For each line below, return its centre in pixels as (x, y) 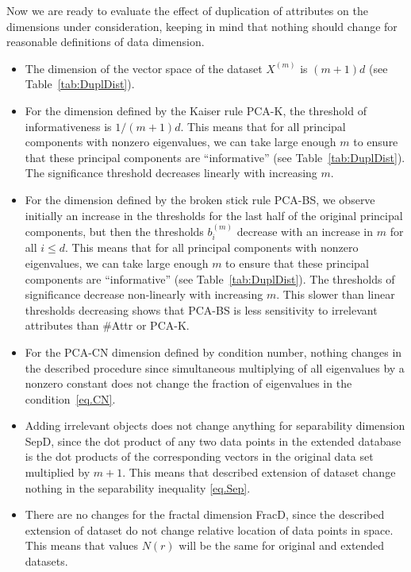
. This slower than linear (336, 294)
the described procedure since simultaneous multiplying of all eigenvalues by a (215, 367)
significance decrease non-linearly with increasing (144, 294)
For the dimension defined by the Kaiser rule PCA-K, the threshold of (196, 110)
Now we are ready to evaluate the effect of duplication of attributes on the (187, 10)
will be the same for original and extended (282, 545)
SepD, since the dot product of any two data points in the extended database (213, 441)
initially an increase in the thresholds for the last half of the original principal (214, 215)
